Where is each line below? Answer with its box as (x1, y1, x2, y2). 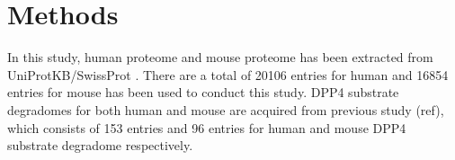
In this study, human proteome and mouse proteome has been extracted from (7, 48, 433, 67)
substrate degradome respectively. (7, 136, 193, 155)
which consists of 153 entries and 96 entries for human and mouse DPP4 (7, 118, 406, 137)
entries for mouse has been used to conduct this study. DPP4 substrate (7, 83, 399, 102)
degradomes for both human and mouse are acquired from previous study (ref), (7, 100, 444, 119)
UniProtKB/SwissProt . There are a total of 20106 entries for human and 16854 (7, 65, 449, 84)
